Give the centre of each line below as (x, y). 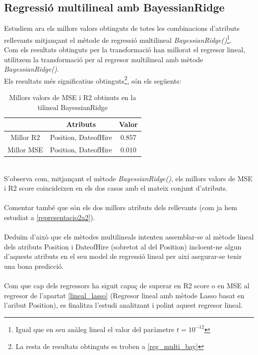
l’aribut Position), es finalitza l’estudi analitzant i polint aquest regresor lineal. (124, 305)
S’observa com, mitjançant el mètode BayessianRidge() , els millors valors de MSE (128, 178)
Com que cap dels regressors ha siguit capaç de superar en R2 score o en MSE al (127, 286)
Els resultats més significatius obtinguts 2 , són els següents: (93, 80)
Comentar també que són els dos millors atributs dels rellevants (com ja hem (121, 207)
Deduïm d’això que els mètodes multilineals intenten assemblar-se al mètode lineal (129, 237)
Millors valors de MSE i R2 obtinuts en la (73, 97)
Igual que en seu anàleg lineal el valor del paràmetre (95, 329)
